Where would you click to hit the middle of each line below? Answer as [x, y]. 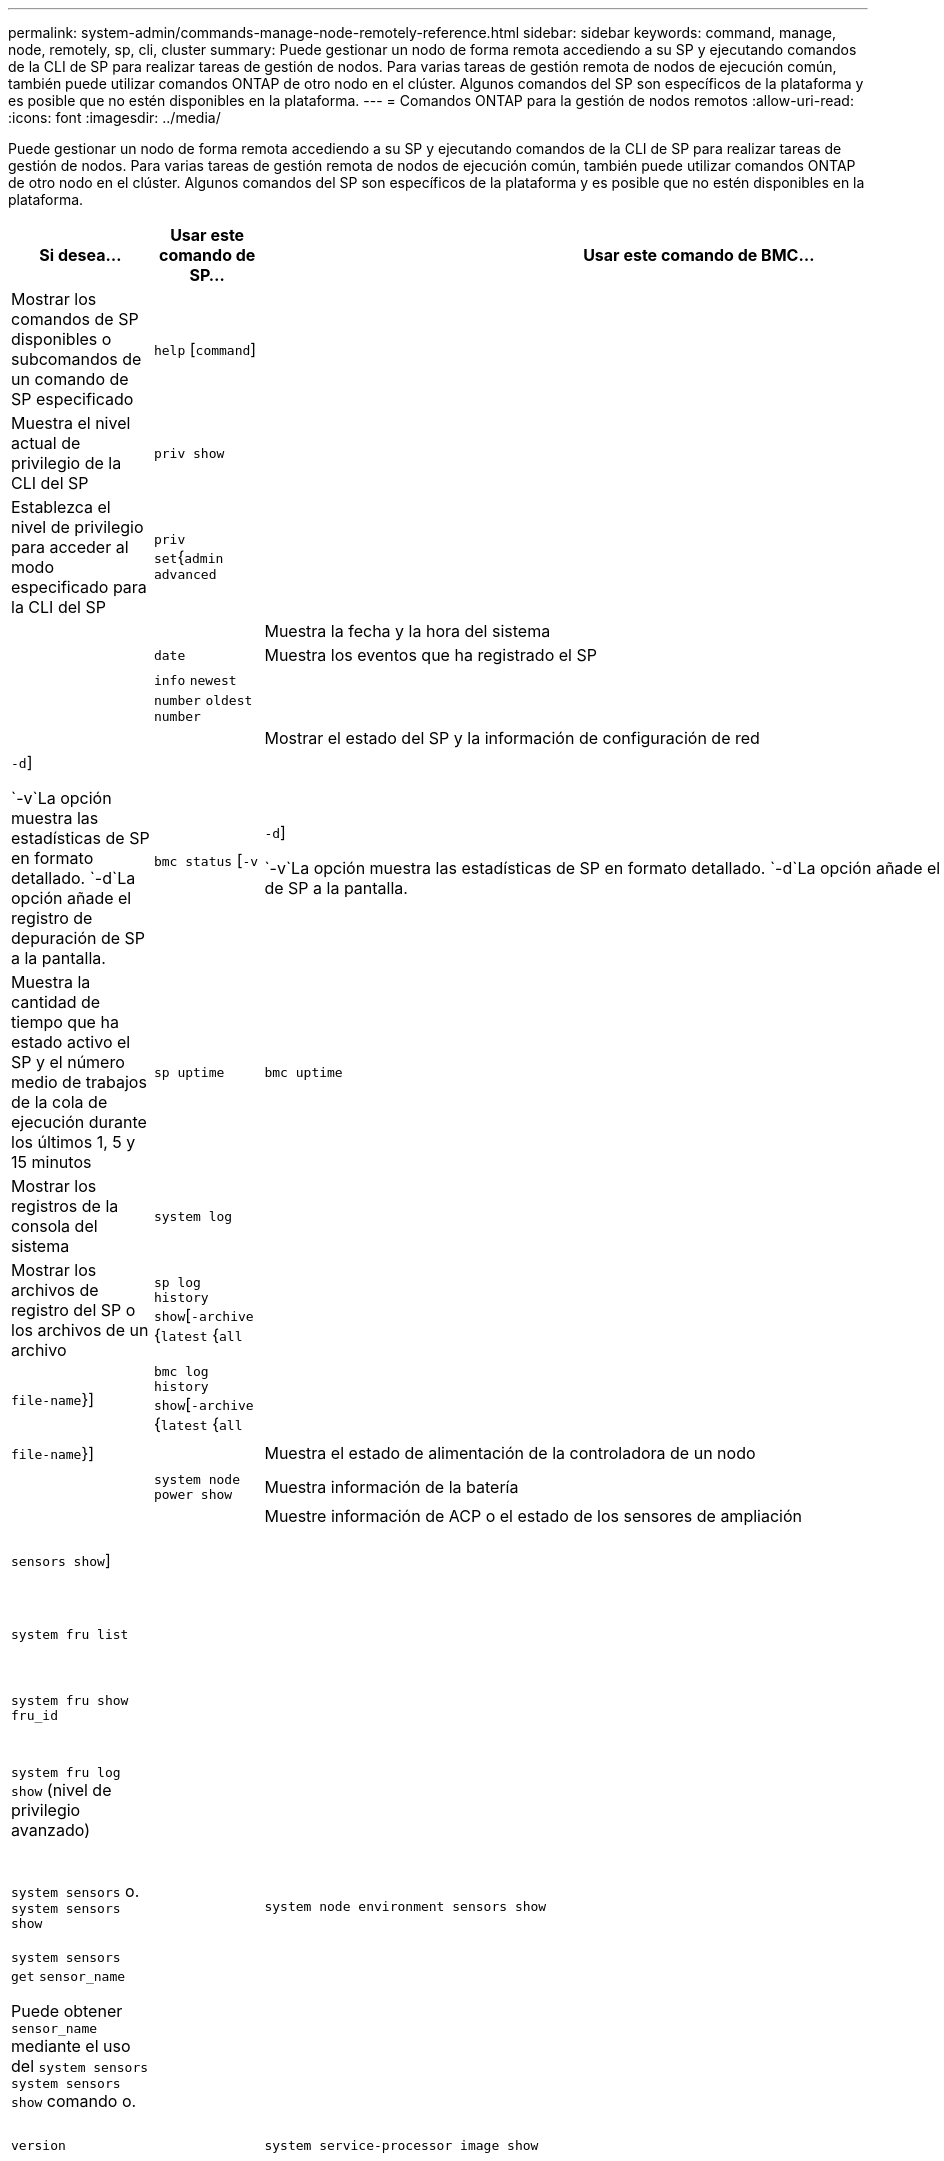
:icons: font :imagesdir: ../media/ [114, 117]
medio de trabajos [79, 1082]
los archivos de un [80, 1330]
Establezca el [61, 507]
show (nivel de [61, 1789]
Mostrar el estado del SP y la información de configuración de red [512, 738]
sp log [177, 1282]
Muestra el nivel [71, 423]
